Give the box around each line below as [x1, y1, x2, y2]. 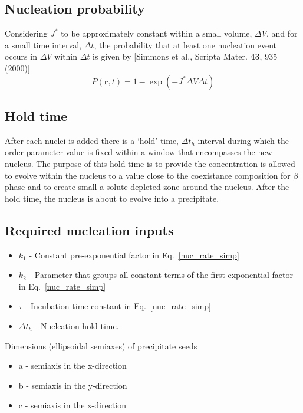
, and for [266, 27, 298, 40]
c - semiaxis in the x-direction [18, 399, 126, 411]
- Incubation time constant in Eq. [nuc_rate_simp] [25, 300, 211, 312]
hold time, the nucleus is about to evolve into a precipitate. [5, 192, 219, 204]
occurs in [5, 50, 37, 63]
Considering [5, 27, 48, 40]
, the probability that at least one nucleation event [94, 38, 277, 51]
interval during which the [197, 134, 289, 146]
